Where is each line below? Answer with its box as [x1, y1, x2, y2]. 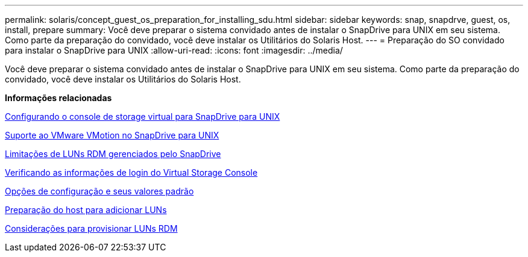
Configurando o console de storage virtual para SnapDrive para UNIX [5, 111, 280, 122]
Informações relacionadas [5, 93, 112, 103]
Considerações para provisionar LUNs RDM [5, 223, 178, 234]
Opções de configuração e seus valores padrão [5, 186, 194, 196]
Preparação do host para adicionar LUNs [5, 205, 167, 215]
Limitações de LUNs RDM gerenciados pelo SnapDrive [5, 149, 221, 159]
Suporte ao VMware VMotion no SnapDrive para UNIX [5, 130, 219, 140]
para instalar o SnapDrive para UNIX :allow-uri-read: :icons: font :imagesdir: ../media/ [5, 45, 343, 55]
